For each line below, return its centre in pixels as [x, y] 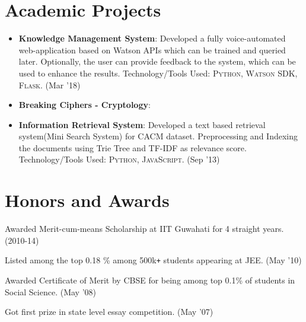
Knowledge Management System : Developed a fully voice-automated [152, 38]
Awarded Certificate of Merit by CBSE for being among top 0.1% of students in [150, 280]
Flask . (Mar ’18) [50, 85]
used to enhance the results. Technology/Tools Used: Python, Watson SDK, [158, 73]
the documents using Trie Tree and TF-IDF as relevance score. [133, 147]
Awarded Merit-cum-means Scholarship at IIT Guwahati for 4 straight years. [144, 229]
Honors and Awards [87, 200]
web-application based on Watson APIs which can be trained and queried [152, 50]
